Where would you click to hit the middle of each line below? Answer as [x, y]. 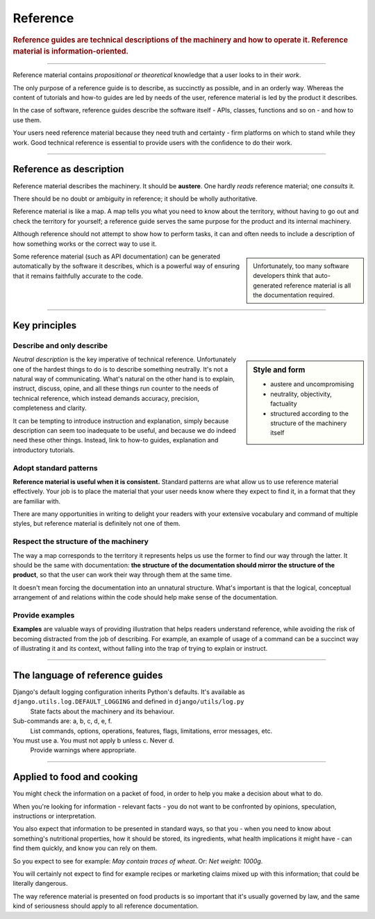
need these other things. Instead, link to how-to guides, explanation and [116, 440]
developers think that [283, 276]
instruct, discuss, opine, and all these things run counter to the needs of [116, 388]
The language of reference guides [88, 675]
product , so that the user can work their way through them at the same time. [123, 575]
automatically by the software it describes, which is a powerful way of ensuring [126, 266]
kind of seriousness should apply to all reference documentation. [106, 906]
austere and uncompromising [312, 384]
